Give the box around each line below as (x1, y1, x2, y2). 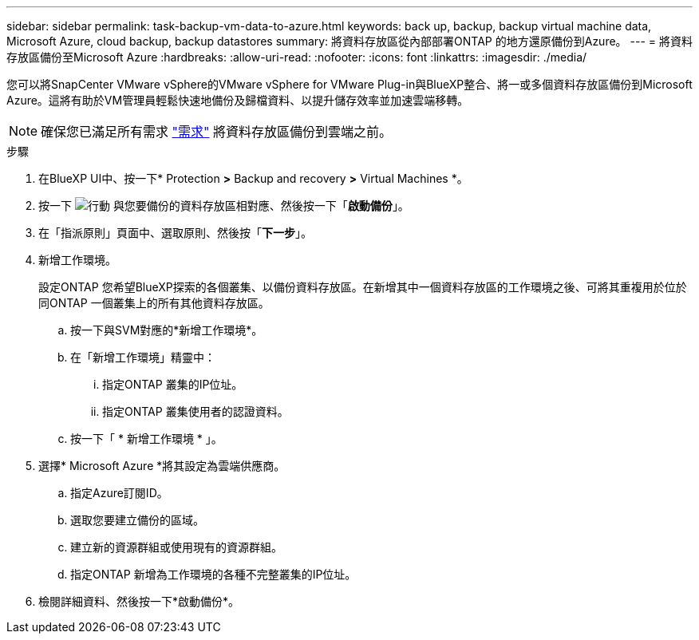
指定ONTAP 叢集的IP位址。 (102, 377, 243, 391)
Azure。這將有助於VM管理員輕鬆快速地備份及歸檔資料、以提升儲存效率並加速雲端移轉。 (6, 93, 469, 107)
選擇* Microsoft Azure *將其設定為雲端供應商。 (38, 459, 286, 472)
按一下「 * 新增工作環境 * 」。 (70, 432, 223, 445)
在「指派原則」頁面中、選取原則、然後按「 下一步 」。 (38, 226, 312, 239)
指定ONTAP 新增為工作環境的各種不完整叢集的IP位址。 (70, 567, 357, 581)
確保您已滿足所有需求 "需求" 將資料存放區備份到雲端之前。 (41, 124, 393, 140)
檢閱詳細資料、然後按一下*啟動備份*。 (38, 595, 240, 608)
